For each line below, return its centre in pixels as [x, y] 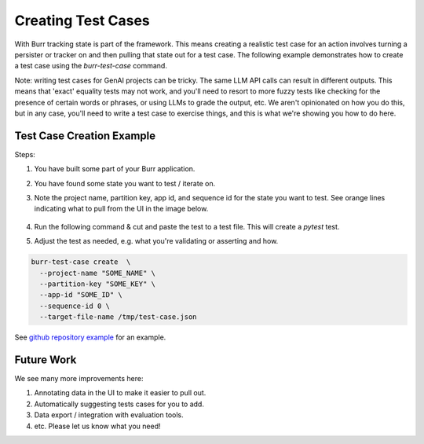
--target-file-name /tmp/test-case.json [118, 317]
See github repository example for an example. [90, 337]
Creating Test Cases [82, 20]
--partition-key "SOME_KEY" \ [98, 284]
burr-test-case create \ [81, 262]
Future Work [46, 360]
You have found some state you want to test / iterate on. [125, 183]
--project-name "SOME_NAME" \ [98, 273]
